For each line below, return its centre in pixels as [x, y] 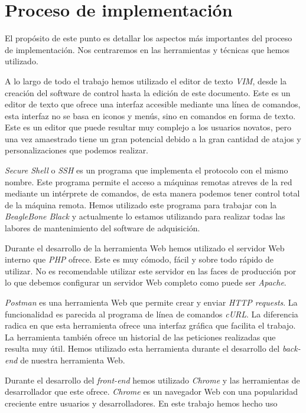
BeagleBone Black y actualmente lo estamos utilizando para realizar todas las [145, 216]
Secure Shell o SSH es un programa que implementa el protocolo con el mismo [147, 170]
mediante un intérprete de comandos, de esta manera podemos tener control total [152, 193]
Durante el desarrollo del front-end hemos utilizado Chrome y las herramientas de [152, 380]
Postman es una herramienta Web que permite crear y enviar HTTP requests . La [151, 302]
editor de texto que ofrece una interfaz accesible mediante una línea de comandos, [153, 104]
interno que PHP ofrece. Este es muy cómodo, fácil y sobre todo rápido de [139, 259]
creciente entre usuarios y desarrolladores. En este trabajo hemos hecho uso [141, 403]
